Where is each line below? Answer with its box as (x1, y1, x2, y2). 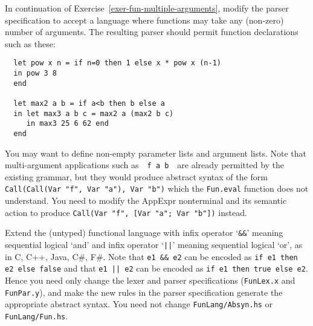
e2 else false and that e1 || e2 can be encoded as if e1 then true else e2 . (5, 262, 308, 275)
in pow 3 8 (13, 69, 57, 78)
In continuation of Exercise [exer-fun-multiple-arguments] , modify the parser (5, 2, 289, 14)
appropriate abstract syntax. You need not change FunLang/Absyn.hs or (5, 298, 273, 310)
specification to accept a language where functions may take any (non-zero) (5, 13, 284, 26)
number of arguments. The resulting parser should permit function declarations (5, 25, 298, 38)
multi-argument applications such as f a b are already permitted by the (5, 158, 285, 171)
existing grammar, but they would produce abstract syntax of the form (5, 170, 268, 183)
